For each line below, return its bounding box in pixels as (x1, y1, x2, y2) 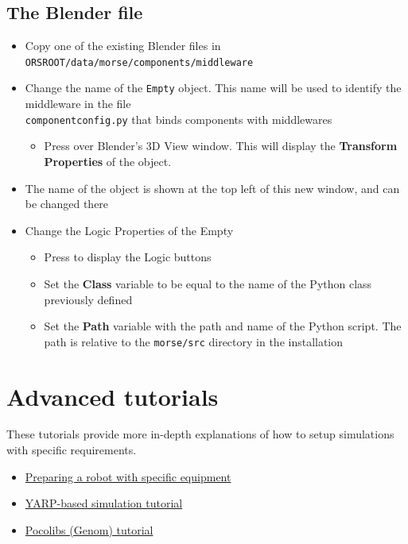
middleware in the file (25, 95, 131, 112)
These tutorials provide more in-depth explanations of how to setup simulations (6, 426, 394, 442)
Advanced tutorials (6, 380, 219, 412)
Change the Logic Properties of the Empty (25, 222, 234, 238)
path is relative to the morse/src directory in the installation (44, 333, 344, 349)
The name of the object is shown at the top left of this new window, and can (25, 179, 400, 196)
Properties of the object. (44, 152, 172, 169)
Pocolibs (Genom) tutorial (25, 521, 153, 538)
